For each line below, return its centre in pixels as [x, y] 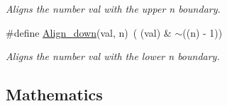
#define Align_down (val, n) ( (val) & [89, 32]
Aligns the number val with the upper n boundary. [113, 8]
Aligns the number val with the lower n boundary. [113, 56]
